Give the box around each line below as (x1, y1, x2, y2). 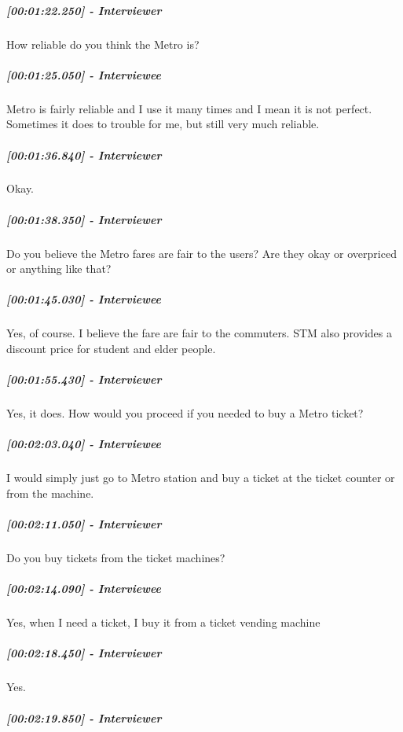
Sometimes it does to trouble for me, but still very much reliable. (6, 116, 320, 132)
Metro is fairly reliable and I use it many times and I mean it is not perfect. (6, 100, 372, 116)
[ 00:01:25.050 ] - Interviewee (6, 66, 162, 83)
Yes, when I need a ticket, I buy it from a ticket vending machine (6, 614, 321, 631)
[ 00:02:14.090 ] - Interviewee (6, 580, 162, 597)
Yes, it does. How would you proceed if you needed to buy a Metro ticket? (6, 405, 364, 421)
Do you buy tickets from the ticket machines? (6, 550, 225, 566)
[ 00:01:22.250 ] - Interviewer (6, 2, 162, 18)
